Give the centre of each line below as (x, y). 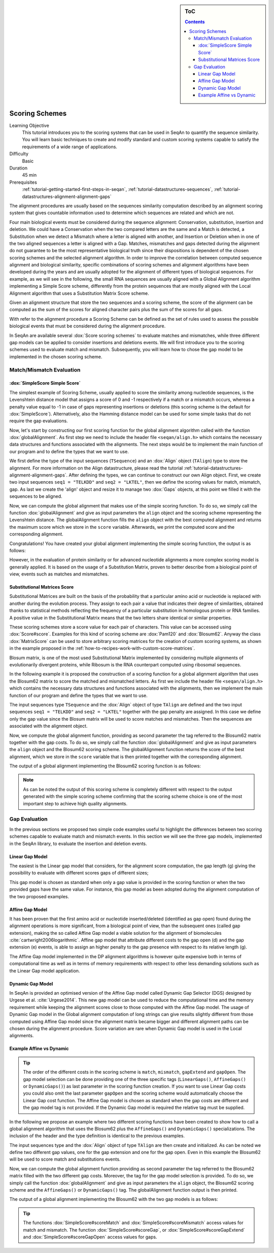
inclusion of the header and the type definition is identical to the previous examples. (97, 1136)
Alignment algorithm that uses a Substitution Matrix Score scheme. (79, 293)
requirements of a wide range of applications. (70, 147)
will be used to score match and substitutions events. (65, 1159)
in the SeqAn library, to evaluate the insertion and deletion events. (78, 843)
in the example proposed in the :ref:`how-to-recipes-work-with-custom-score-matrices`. (102, 648)
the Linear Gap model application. (45, 971)
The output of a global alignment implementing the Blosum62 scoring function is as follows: (105, 766)
